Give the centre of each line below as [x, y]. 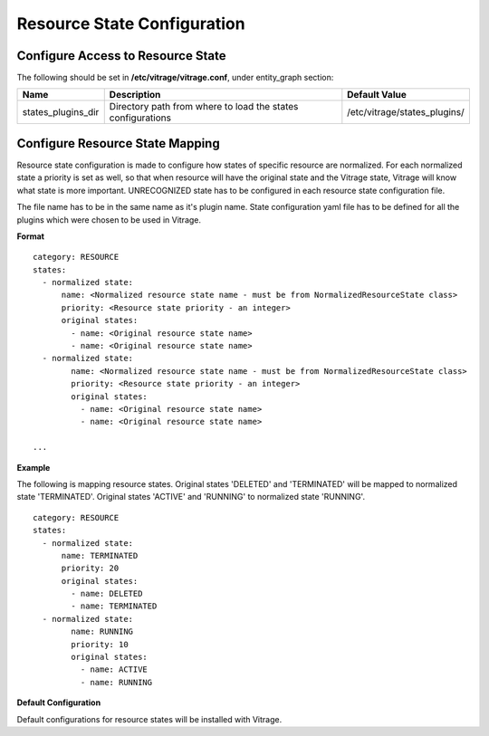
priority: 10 [100, 644]
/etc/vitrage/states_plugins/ [406, 112]
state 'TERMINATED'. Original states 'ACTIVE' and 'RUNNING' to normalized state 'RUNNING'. [191, 497]
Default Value [377, 95]
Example [34, 467]
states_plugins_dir [61, 112]
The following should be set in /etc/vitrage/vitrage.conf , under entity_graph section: [175, 78]
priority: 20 [90, 569]
